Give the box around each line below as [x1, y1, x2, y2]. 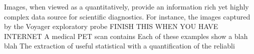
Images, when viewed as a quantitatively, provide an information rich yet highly [4, 1, 249, 11]
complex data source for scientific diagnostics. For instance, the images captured [4, 11, 250, 21]
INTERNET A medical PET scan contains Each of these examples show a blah [4, 30, 248, 41]
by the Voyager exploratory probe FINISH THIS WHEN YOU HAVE [4, 21, 218, 31]
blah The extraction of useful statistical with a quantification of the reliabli [4, 40, 235, 51]
